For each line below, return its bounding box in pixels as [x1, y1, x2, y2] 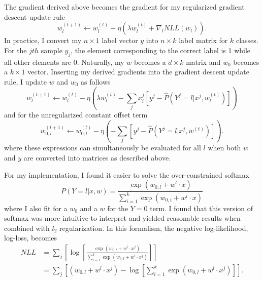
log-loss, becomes [4, 232, 57, 243]
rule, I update [4, 76, 47, 87]
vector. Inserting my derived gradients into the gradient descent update [27, 66, 249, 77]
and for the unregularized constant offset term [4, 109, 148, 120]
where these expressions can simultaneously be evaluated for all [4, 142, 201, 153]
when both [208, 142, 241, 153]
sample [41, 45, 62, 55]
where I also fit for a [4, 203, 68, 213]
